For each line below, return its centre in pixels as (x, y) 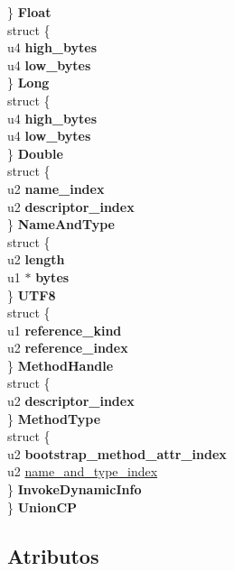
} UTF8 (32, 295)
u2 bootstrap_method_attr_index (117, 453)
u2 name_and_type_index (83, 471)
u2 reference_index (68, 348)
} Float (29, 12)
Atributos (53, 555)
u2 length (36, 259)
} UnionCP (42, 507)
